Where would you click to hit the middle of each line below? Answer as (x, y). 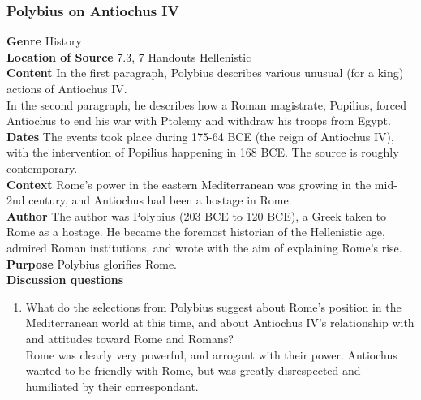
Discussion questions (65, 280)
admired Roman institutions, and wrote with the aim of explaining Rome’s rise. (204, 247)
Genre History (44, 41)
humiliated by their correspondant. (112, 386)
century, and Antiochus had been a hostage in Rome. (160, 200)
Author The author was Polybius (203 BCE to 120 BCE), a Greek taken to (196, 215)
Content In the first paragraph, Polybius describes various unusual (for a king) (205, 73)
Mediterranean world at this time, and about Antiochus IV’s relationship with (220, 323)
